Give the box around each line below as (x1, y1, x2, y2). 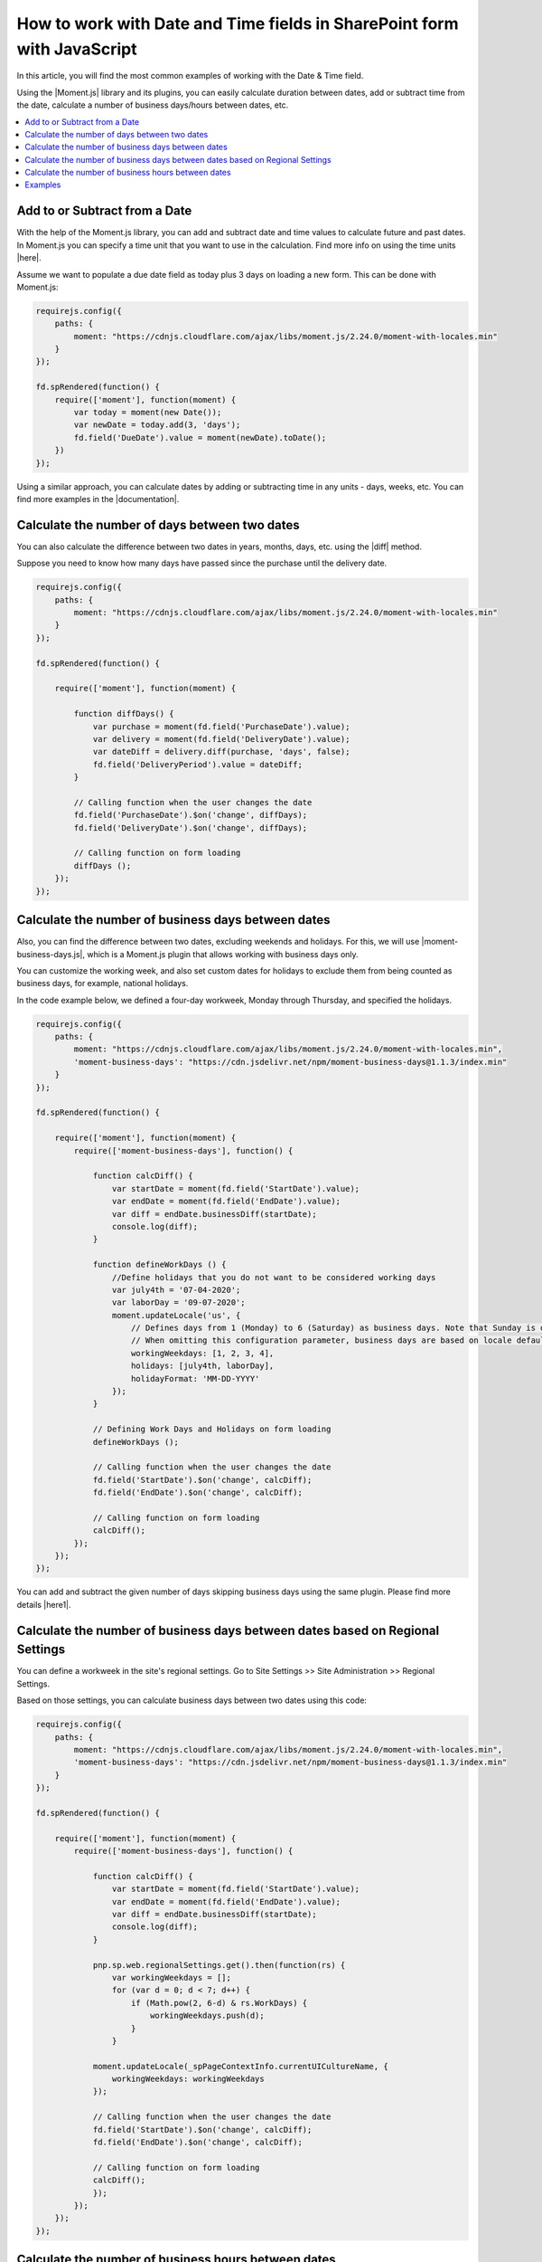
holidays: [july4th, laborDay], (131, 1361, 275, 1371)
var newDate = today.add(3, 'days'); (73, 420, 241, 430)
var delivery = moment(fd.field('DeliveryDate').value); (92, 734, 350, 744)
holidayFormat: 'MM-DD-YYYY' (131, 1373, 260, 1383)
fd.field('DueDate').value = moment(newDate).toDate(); (73, 432, 327, 442)
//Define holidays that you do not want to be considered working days (111, 1272, 436, 1282)
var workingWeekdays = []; (111, 1972, 232, 1982)
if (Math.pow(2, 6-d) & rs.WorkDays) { (131, 1998, 308, 2008)
